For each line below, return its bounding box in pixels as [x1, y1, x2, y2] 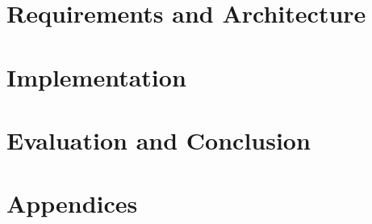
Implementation [6, 60, 186, 93]
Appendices [6, 187, 138, 220]
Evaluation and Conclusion [6, 123, 311, 156]
